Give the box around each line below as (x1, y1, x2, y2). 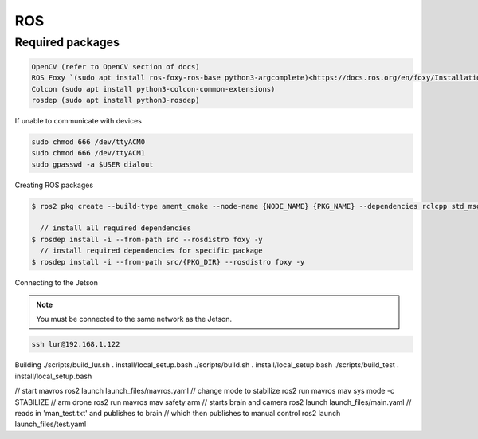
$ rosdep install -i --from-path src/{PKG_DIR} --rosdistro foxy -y (31, 257, 305, 266)
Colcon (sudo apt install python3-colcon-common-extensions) (31, 84, 276, 93)
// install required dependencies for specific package (40, 246, 263, 255)
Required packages (14, 35, 119, 49)
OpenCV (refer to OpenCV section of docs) (31, 62, 200, 71)
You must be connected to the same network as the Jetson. (36, 315, 233, 324)
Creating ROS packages (14, 180, 94, 190)
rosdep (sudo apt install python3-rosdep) (31, 96, 200, 104)
